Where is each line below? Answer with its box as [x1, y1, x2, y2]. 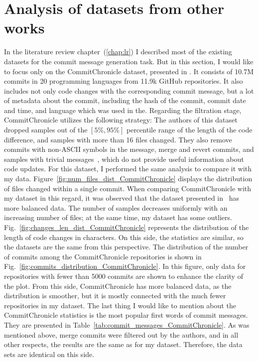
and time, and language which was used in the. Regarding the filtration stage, [4, 105, 242, 115]
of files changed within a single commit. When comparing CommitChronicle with [4, 183, 252, 193]
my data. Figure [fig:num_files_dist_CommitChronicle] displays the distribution [4, 173, 253, 184]
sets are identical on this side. [4, 349, 95, 359]
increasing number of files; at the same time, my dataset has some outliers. [4, 212, 232, 223]
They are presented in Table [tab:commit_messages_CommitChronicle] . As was [4, 319, 250, 330]
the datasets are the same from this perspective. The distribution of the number [4, 241, 249, 252]
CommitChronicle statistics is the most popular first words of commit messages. [4, 310, 248, 320]
